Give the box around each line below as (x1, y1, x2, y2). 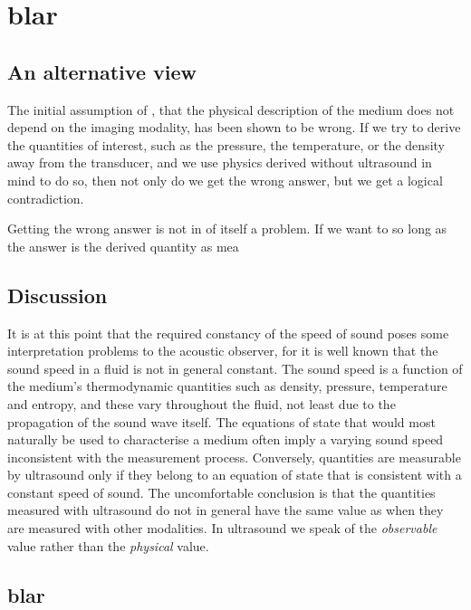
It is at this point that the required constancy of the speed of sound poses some (7, 323, 449, 342)
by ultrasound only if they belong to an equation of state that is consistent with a (7, 465, 462, 484)
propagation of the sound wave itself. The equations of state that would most (7, 412, 436, 431)
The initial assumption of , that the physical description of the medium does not (7, 100, 455, 119)
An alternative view (7, 57, 197, 85)
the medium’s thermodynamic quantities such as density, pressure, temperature (7, 376, 447, 396)
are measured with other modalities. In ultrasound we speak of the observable (7, 519, 437, 538)
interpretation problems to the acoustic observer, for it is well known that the (7, 341, 438, 360)
